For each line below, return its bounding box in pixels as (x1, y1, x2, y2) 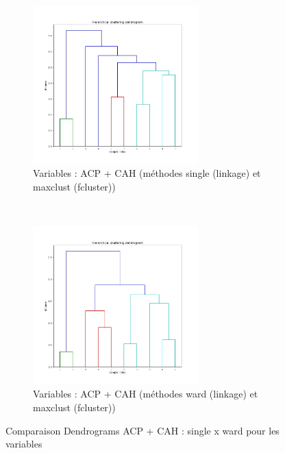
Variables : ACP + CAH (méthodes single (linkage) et (33, 166, 261, 180)
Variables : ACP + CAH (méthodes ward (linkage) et (33, 387, 258, 401)
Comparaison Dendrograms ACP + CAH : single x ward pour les (5, 423, 280, 437)
